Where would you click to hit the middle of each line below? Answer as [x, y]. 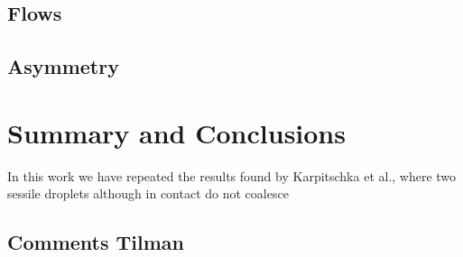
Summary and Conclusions [176, 132]
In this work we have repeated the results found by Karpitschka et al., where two [232, 175]
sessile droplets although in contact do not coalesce [148, 193]
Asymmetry [63, 66]
